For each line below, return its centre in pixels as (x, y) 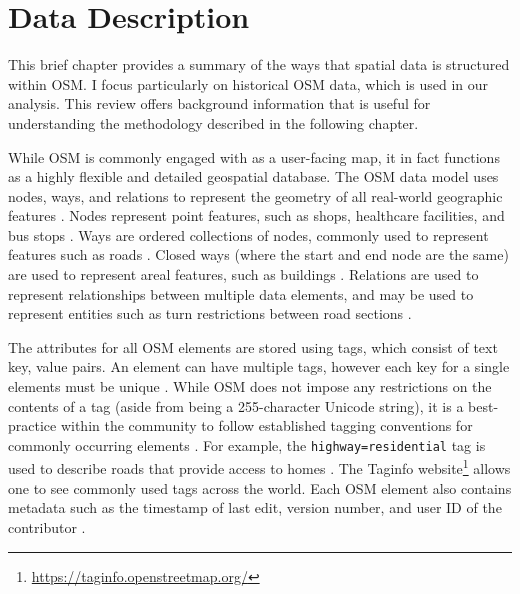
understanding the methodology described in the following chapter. (213, 122)
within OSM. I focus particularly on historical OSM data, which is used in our (248, 83)
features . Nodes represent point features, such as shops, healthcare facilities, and (256, 215)
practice (32, 425)
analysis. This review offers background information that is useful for (219, 103)
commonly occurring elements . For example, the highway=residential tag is (247, 444)
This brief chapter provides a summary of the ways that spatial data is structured (259, 64)
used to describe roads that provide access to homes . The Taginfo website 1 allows (259, 467)
